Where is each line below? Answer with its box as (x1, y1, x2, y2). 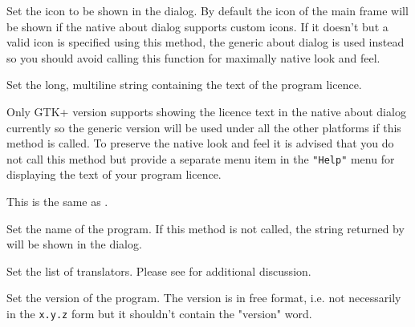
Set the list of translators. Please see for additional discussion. (6, 262, 311, 279)
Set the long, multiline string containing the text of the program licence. (6, 76, 362, 93)
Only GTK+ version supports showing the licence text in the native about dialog (6, 103, 406, 119)
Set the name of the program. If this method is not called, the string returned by (6, 220, 405, 236)
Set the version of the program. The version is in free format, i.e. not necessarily (6, 289, 401, 306)
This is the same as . (6, 193, 108, 209)
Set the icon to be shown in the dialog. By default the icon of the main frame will (6, 2, 409, 18)
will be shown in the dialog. (6, 236, 142, 252)
